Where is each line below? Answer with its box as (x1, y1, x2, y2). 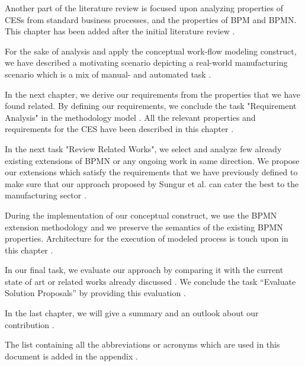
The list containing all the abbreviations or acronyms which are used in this (5, 338, 280, 351)
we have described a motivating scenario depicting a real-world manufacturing (5, 56, 288, 69)
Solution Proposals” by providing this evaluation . (5, 287, 186, 299)
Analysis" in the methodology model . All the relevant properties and (5, 111, 256, 123)
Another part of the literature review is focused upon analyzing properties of (5, 2, 283, 14)
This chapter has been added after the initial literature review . (5, 25, 235, 37)
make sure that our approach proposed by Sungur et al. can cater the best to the (5, 177, 299, 190)
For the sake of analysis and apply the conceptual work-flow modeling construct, (5, 44, 297, 57)
